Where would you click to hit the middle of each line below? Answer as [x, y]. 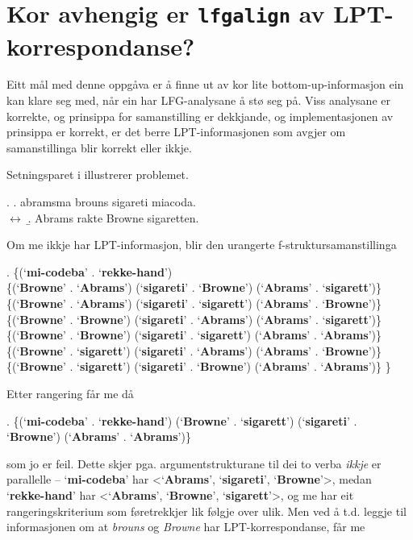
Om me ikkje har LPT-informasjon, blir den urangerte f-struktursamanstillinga [202, 245]
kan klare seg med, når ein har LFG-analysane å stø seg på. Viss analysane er [198, 100]
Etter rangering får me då [70, 393]
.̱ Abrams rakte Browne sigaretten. [113, 217]
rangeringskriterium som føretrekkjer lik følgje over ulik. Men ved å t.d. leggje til [206, 511]
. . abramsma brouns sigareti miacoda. [101, 201]
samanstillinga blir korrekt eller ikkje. [99, 147]
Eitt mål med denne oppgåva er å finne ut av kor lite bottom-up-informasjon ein [205, 84]
